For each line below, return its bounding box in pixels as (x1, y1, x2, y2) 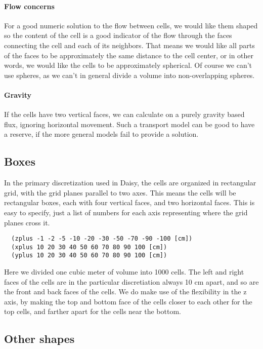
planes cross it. (4, 217, 50, 227)
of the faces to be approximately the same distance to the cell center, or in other (4, 50, 254, 60)
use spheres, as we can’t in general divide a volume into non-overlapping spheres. (4, 69, 255, 80)
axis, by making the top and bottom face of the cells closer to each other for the (4, 296, 252, 306)
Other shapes (4, 331, 75, 346)
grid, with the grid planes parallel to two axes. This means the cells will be (4, 187, 236, 198)
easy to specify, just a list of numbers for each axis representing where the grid (4, 207, 248, 217)
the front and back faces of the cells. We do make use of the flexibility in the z (4, 286, 247, 297)
